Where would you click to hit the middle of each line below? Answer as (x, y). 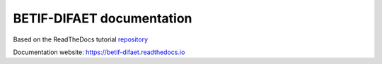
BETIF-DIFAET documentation (103, 18)
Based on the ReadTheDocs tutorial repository (81, 39)
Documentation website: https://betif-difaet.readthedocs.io (99, 52)
